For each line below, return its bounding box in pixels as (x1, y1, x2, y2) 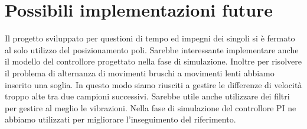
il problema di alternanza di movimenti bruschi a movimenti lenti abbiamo (5, 66, 275, 79)
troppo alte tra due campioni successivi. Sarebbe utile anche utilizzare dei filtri (5, 90, 290, 102)
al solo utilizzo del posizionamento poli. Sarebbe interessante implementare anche (5, 43, 299, 56)
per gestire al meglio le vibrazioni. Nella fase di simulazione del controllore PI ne (5, 101, 296, 114)
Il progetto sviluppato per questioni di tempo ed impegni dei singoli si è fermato (5, 32, 295, 44)
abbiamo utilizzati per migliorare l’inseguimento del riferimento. (5, 113, 236, 125)
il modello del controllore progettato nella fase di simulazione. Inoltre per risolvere (5, 55, 302, 67)
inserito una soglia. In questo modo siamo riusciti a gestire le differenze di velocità (5, 78, 302, 91)
